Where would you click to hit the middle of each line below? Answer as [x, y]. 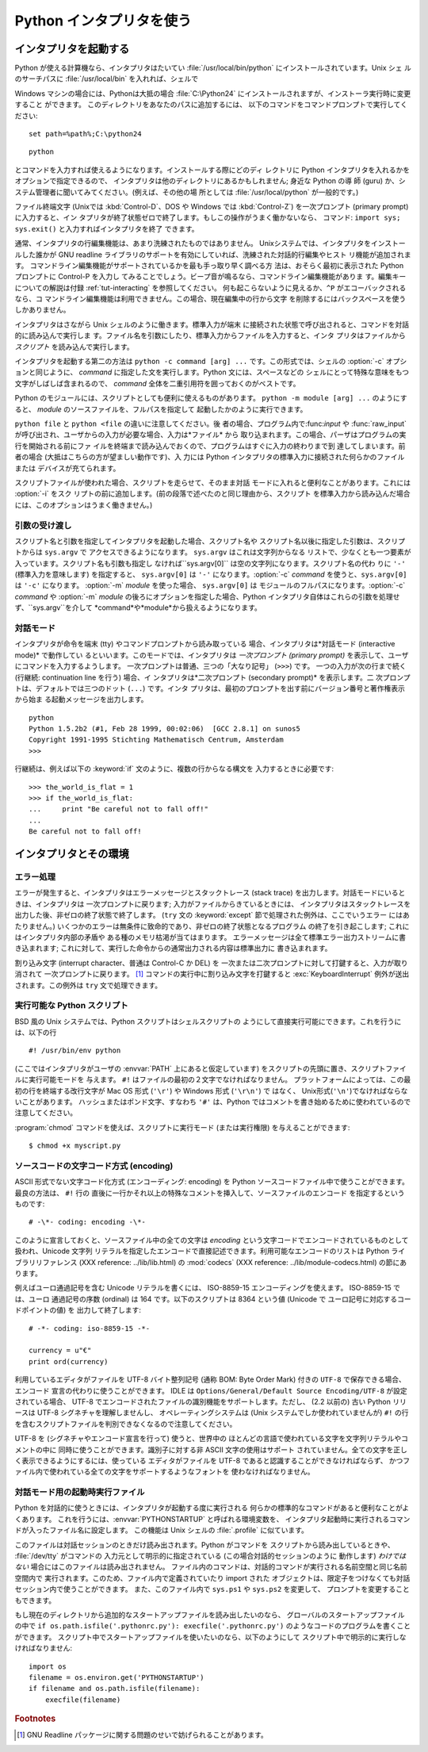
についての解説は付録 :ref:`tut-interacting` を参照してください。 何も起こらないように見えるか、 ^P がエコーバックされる [210, 288]
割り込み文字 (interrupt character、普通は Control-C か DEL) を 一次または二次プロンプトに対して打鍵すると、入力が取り [211, 963]
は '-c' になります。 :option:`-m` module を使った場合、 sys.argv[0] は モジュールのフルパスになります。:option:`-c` [210, 585]
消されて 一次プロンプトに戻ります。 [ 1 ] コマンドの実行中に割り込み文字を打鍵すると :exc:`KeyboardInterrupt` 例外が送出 [212, 974]
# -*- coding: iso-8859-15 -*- [90, 1328]
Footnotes [35, 1719]
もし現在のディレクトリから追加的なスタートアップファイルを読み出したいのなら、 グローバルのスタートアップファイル [210, 1615]
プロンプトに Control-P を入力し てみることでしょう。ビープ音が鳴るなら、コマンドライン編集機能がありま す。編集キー [210, 277]
